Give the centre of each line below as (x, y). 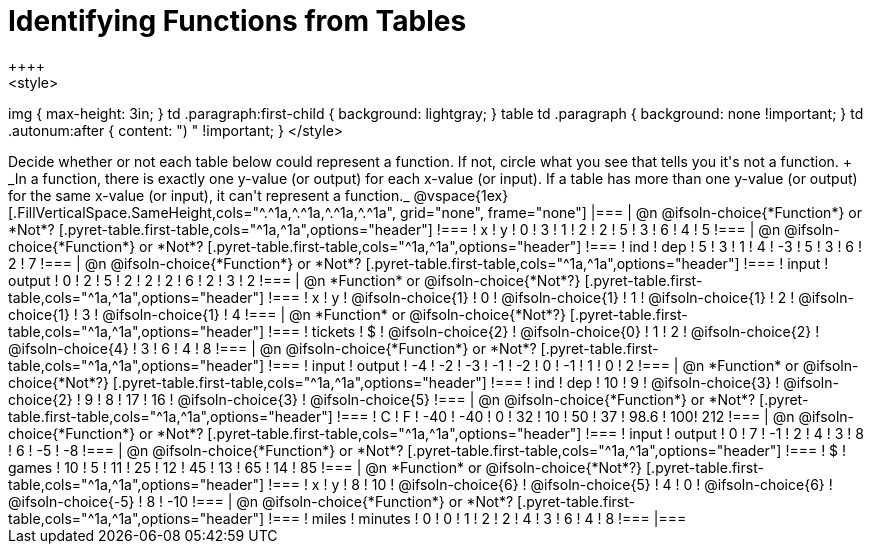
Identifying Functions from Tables (237, 21)
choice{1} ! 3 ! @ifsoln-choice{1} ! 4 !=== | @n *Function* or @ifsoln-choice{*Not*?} (287, 314)
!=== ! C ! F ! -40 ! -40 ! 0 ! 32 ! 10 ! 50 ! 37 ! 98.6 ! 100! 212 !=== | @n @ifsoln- (595, 416)
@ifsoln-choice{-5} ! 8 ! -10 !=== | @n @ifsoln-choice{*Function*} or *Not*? (261, 501)
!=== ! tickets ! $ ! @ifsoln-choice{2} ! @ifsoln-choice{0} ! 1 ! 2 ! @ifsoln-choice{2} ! (544, 331)
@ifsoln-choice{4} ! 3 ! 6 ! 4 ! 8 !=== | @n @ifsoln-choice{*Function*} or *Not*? (272, 348)
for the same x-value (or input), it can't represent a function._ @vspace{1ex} (258, 195)
